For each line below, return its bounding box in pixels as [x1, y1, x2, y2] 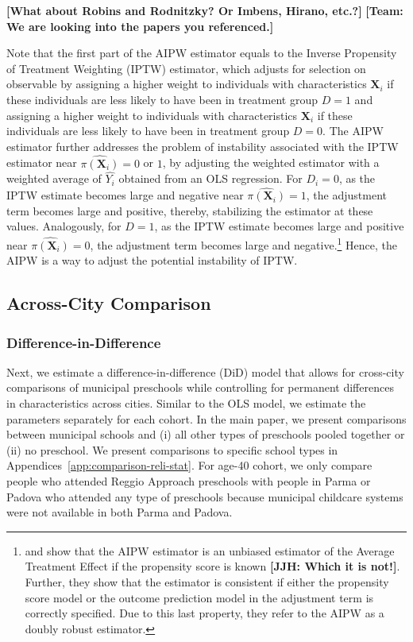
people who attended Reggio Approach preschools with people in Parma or [6, 472, 371, 489]
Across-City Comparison [6, 291, 211, 315]
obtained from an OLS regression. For [118, 170, 303, 187]
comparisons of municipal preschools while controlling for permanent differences [6, 379, 394, 396]
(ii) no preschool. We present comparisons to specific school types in [6, 441, 338, 458]
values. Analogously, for [6, 218, 122, 234]
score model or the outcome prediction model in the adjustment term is [25, 589, 374, 605]
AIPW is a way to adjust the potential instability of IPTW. [6, 252, 298, 269]
